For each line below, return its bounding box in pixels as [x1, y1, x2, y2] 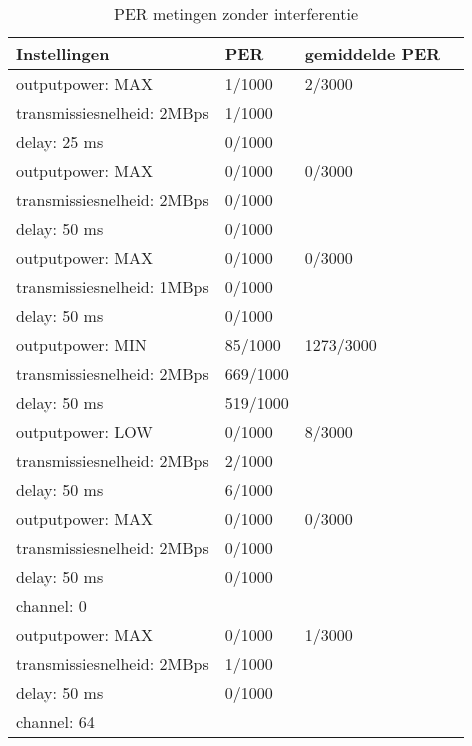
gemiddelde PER [304, 42, 441, 65]
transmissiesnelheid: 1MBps [16, 275, 209, 298]
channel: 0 [16, 594, 87, 617]
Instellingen [16, 42, 110, 65]
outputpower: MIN [16, 333, 147, 356]
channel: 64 [16, 710, 95, 733]
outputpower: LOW [16, 420, 153, 443]
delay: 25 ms [16, 130, 104, 153]
